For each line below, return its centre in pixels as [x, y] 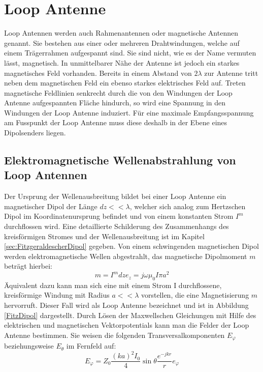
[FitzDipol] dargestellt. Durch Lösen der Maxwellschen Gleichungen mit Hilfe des [130, 315]
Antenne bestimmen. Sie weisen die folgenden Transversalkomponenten [114, 335]
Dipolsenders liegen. [35, 133]
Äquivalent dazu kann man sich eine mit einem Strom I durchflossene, [113, 285]
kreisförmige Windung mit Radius [57, 295]
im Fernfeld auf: [91, 346]
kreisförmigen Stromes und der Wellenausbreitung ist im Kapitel [104, 236]
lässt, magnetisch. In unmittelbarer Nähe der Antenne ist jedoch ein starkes [122, 62]
